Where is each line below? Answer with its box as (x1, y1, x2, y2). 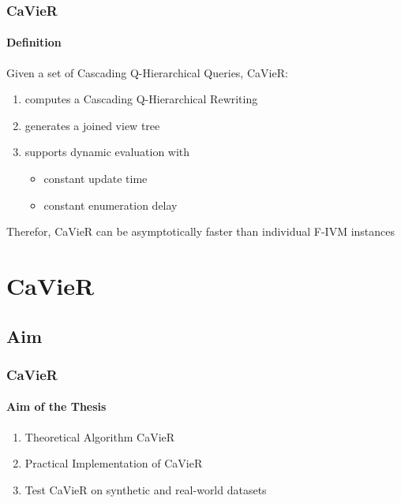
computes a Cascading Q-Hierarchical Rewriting (24, 91, 258, 107)
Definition (6, 34, 62, 50)
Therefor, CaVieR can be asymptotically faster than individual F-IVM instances (6, 223, 395, 240)
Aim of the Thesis (6, 398, 107, 415)
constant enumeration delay (43, 196, 178, 213)
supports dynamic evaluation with (24, 143, 190, 160)
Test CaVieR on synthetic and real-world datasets (24, 481, 267, 497)
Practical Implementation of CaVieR (24, 455, 203, 471)
